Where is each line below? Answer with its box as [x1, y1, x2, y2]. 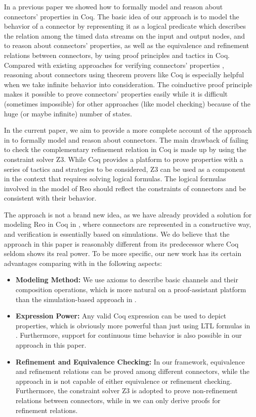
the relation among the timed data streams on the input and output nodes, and [4, 30, 245, 41]
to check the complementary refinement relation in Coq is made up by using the [4, 144, 247, 155]
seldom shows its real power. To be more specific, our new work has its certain [4, 248, 242, 259]
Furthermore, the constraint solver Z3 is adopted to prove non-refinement [15, 385, 238, 396]
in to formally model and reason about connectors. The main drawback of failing [4, 134, 249, 145]
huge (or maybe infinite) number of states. [4, 108, 132, 118]
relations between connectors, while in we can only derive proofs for [15, 395, 221, 405]
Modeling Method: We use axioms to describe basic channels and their [15, 274, 238, 285]
